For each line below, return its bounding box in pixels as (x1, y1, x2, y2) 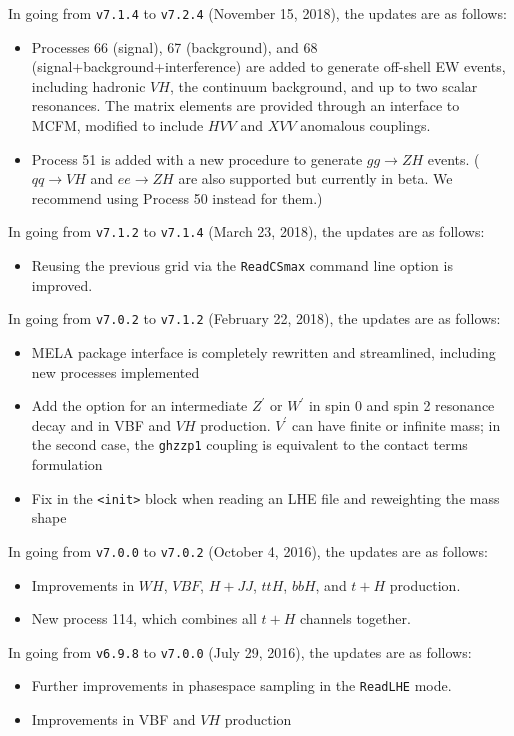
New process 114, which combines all (31, 608, 257, 629)
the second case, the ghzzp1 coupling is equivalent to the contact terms (31, 434, 468, 455)
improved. (31, 274, 93, 295)
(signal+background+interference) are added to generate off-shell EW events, (31, 56, 506, 77)
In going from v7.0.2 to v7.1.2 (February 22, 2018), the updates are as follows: (8, 308, 501, 329)
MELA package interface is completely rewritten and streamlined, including (31, 341, 496, 362)
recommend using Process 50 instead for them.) (31, 187, 323, 208)
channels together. (299, 608, 411, 629)
